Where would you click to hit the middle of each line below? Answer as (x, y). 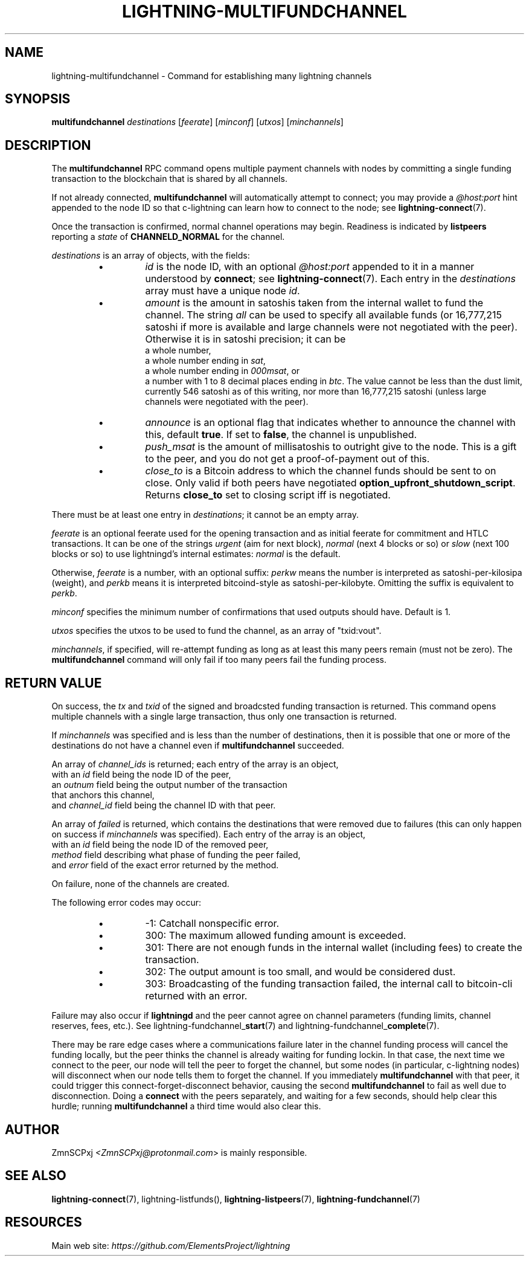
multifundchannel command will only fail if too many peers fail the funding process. (219, 660)
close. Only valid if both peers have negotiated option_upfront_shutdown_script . (330, 483)
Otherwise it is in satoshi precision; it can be (245, 339)
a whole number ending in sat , (205, 361)
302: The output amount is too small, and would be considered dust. (300, 972)
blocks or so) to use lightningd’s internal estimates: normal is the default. (196, 554)
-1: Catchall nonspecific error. (212, 924)
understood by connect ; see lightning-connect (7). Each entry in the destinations (330, 279)
